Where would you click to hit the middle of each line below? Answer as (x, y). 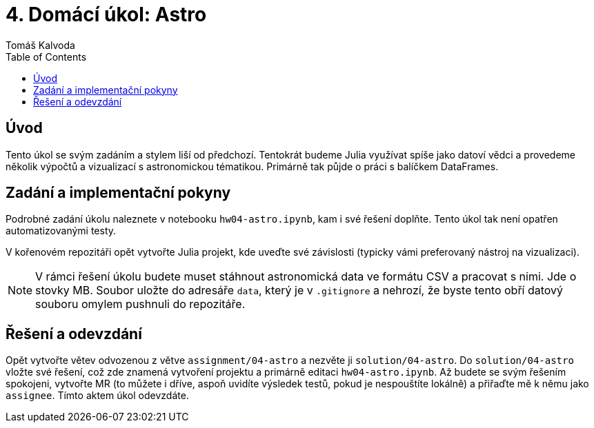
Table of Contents (46, 57)
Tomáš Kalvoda (40, 45)
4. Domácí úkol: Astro (106, 14)
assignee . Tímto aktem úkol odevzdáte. (97, 396)
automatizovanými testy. (61, 231)
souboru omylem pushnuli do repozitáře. (140, 304)
